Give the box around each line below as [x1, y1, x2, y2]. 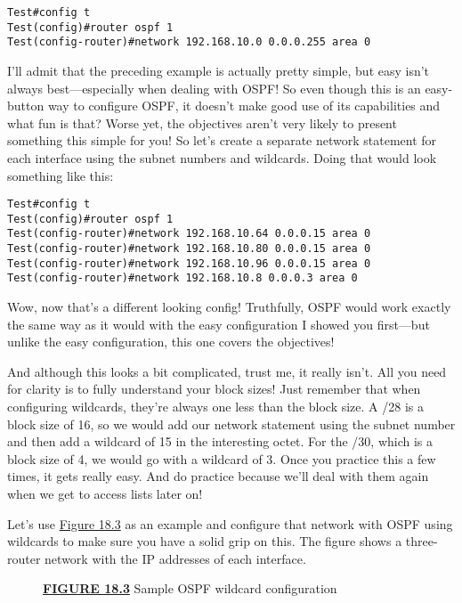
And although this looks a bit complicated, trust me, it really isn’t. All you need [7, 362, 447, 380]
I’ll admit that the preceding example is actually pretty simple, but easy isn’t [7, 61, 430, 79]
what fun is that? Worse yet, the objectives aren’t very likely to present [7, 113, 397, 132]
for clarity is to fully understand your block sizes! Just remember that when [7, 379, 421, 398]
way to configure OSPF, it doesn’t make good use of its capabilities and [47, 96, 441, 115]
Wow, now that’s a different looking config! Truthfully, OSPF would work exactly [7, 297, 451, 316]
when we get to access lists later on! [7, 485, 203, 502]
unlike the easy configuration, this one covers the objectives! [7, 332, 335, 351]
